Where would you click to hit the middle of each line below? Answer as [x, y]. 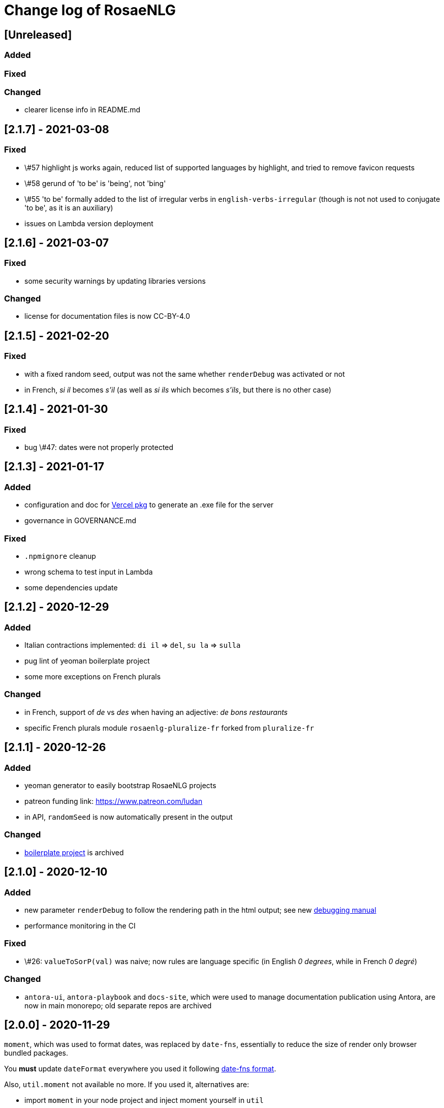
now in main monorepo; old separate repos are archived [118, 1005]
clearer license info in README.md [83, 110]
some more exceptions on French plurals [93, 677]
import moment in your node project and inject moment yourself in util [144, 1100]
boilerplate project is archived [74, 852]
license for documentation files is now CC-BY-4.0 [107, 316]
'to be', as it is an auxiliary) [69, 207]
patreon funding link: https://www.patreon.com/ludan [114, 801]
